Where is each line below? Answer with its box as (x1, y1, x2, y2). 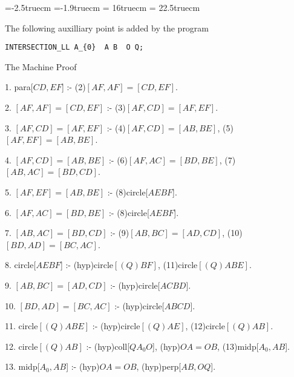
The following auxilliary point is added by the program (5, 21, 209, 34)
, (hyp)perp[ (136, 360, 181, 373)
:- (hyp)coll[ (86, 339, 130, 352)
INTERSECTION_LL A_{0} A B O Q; (5, 43, 144, 52)
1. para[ (5, 80, 33, 93)
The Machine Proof (5, 60, 77, 73)
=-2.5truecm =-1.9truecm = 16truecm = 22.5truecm (5, 1, 200, 13)
